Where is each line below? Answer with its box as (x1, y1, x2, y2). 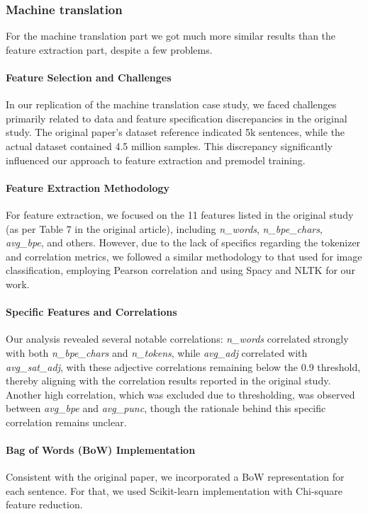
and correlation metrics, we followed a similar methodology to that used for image (6, 249, 362, 263)
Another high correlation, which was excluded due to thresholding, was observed (6, 387, 355, 401)
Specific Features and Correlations (6, 304, 177, 319)
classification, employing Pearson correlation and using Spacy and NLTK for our (6, 263, 355, 278)
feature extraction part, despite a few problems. (6, 42, 213, 57)
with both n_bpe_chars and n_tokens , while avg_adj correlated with (6, 345, 308, 360)
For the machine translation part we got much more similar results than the (6, 28, 336, 43)
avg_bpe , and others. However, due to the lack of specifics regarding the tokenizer (6, 235, 361, 250)
